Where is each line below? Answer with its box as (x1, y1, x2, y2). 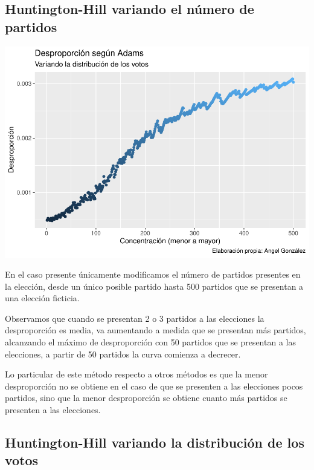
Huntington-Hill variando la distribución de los (5, 433, 304, 452)
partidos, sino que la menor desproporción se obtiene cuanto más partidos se (5, 391, 287, 404)
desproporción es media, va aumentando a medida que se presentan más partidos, (5, 324, 306, 336)
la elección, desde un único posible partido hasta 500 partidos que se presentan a (5, 279, 304, 292)
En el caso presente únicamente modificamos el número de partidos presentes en (5, 268, 301, 281)
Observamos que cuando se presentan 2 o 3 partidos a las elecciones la (5, 312, 264, 324)
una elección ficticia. (5, 292, 80, 304)
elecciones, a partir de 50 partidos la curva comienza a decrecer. (5, 347, 241, 360)
